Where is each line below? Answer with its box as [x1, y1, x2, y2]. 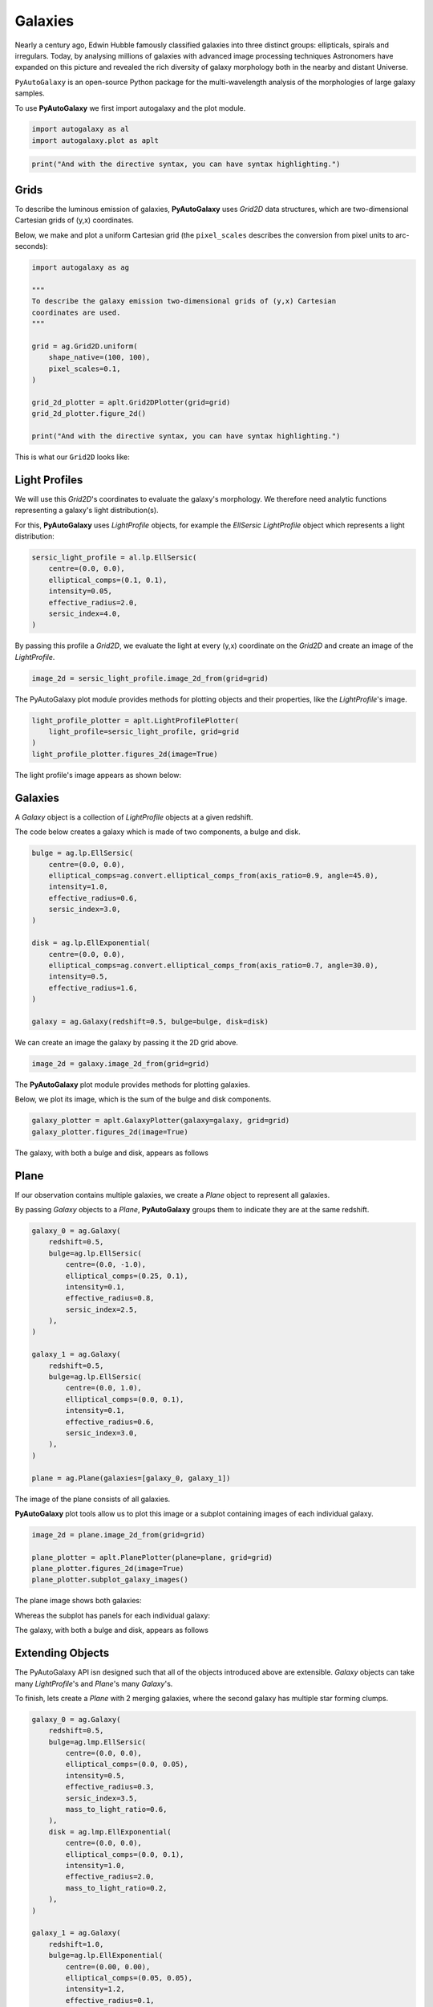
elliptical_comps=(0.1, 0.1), [48, 575, 168, 584]
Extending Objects [14, 1647, 110, 1660]
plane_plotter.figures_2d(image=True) [31, 1564, 184, 1573]
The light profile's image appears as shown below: [14, 770, 182, 780]
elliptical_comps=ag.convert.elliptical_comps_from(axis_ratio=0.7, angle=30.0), [48, 961, 378, 971]
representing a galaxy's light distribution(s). [14, 506, 160, 515]
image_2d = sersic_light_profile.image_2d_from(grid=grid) [31, 674, 269, 682]
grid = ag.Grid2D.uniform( [31, 341, 138, 351]
